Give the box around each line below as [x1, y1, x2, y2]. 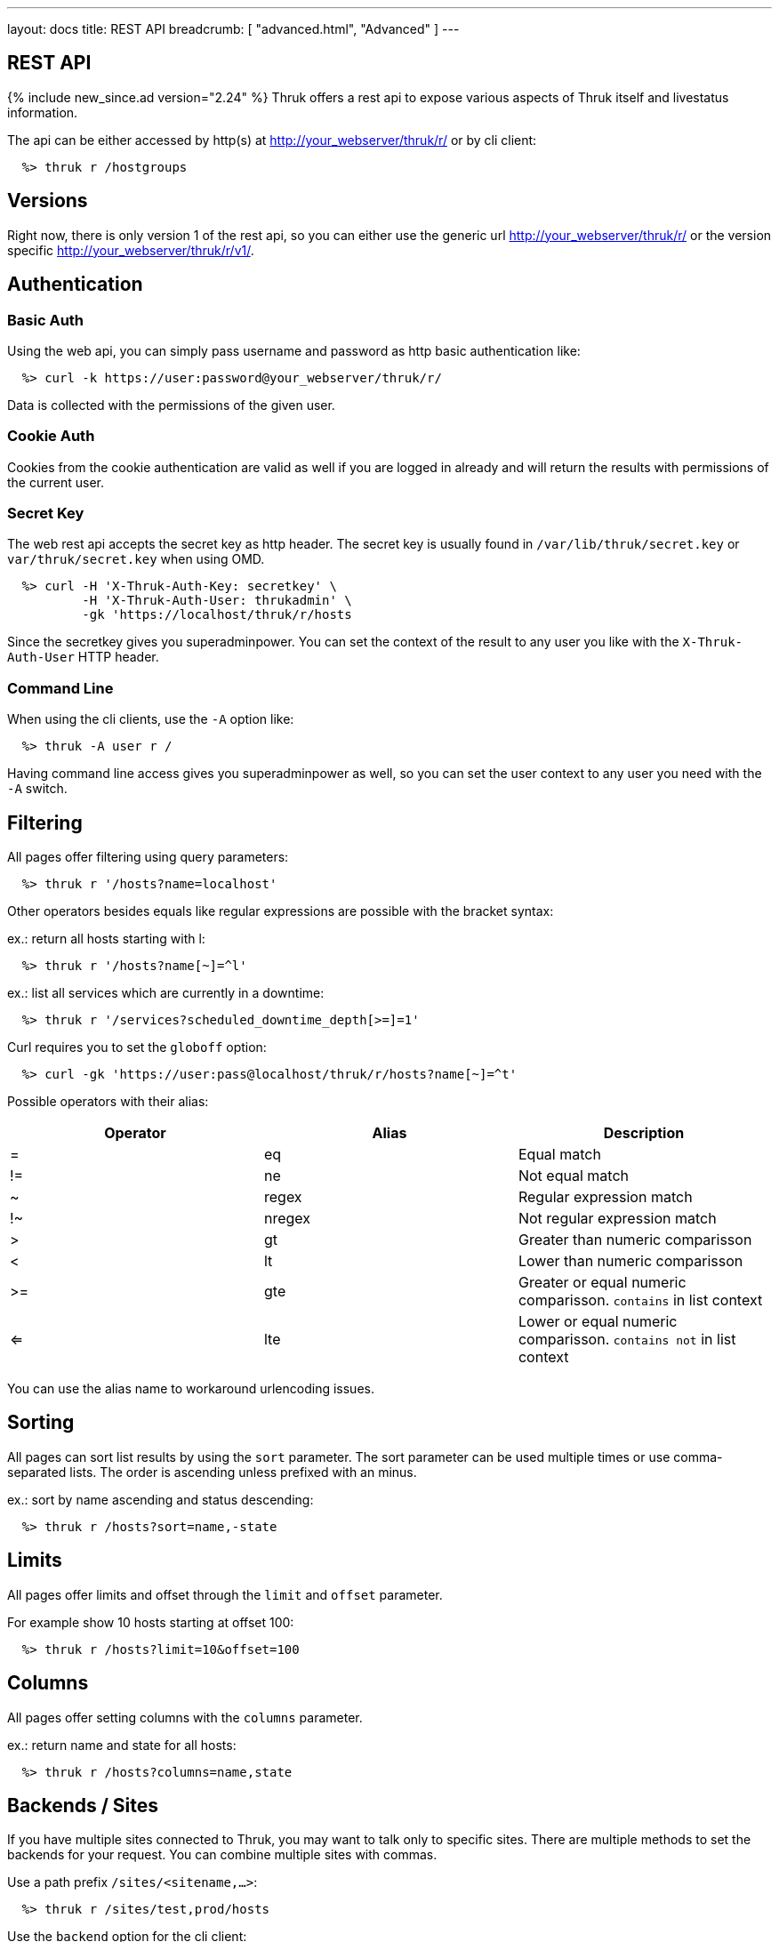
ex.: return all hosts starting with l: [7, 931, 205, 946]
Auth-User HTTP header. [7, 649, 159, 665]
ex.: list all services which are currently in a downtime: [7, 985, 325, 1000]
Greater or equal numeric [518, 1273, 687, 1291]
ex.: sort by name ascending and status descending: [7, 1491, 314, 1507]
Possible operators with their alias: [7, 1094, 209, 1109]
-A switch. [7, 781, 68, 797]
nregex [263, 1209, 311, 1227]
